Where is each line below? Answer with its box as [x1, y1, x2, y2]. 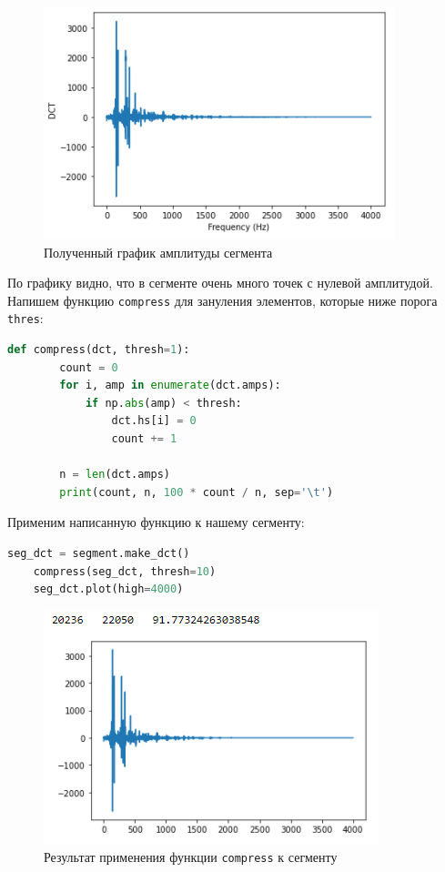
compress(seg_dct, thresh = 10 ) [33, 564, 217, 578]
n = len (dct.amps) [59, 468, 171, 482]
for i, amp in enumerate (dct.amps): [59, 379, 281, 392]
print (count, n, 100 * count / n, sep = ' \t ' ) [59, 485, 334, 499]
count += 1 [111, 432, 177, 446]
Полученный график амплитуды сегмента [44, 242, 273, 261]
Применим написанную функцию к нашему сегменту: [7, 512, 305, 532]
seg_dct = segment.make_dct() [7, 547, 190, 561]
